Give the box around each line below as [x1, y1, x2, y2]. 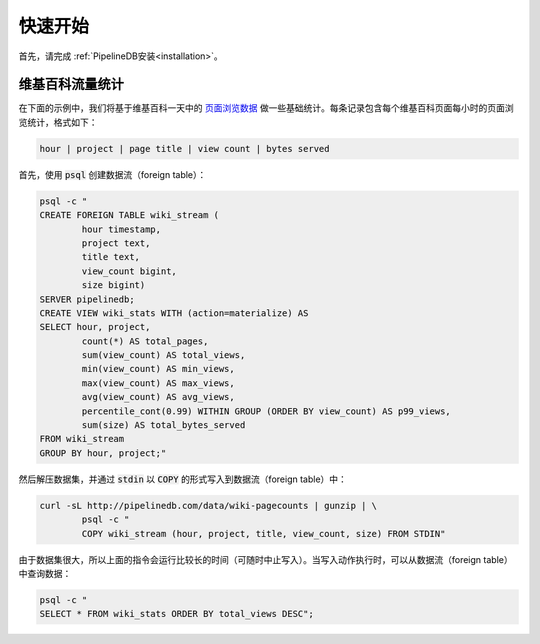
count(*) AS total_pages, [81, 335, 209, 347]
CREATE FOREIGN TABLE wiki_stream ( [39, 210, 220, 221]
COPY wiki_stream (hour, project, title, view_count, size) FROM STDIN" [81, 528, 446, 539]
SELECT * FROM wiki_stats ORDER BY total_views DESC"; [39, 608, 314, 620]
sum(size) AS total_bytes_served [81, 420, 246, 431]
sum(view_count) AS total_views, [81, 350, 246, 361]
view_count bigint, [81, 265, 177, 277]
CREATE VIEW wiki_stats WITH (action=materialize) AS [39, 307, 309, 319]
